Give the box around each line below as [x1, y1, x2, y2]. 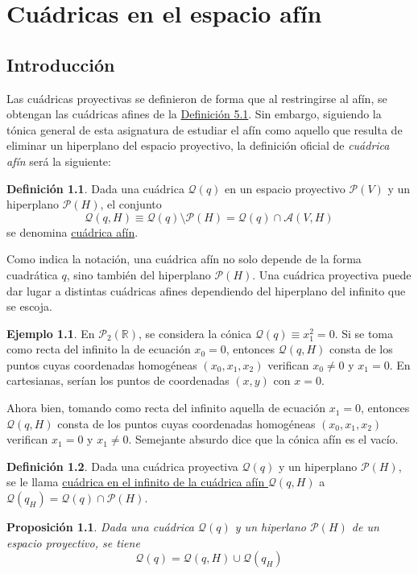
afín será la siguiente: [6, 152, 111, 169]
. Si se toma [334, 324, 394, 341]
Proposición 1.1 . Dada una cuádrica [6, 518, 195, 535]
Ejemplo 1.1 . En [6, 324, 95, 341]
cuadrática [6, 266, 58, 283]
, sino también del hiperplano [66, 266, 211, 283]
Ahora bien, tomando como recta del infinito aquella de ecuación [6, 399, 325, 416]
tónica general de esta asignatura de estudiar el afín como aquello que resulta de [6, 121, 403, 138]
